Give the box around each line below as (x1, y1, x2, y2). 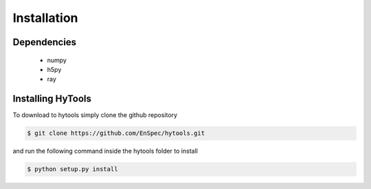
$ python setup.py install (27, 165, 118, 173)
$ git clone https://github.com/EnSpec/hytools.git (27, 129, 205, 137)
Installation (12, 10, 78, 25)
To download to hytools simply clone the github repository (12, 111, 178, 119)
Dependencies (12, 36, 77, 48)
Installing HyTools (12, 93, 92, 105)
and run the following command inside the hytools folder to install (12, 147, 199, 155)
